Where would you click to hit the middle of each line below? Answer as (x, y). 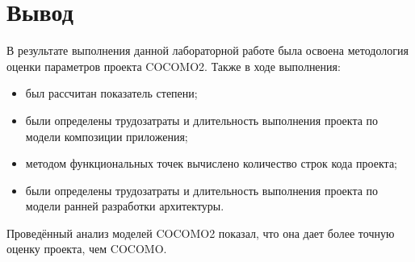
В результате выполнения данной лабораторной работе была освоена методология (207, 50)
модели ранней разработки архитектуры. (125, 206)
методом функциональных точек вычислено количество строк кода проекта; (211, 163)
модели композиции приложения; (107, 136)
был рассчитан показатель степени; (111, 93)
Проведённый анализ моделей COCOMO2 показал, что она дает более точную (201, 233)
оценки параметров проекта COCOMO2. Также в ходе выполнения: (174, 66)
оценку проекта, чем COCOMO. (87, 249)
